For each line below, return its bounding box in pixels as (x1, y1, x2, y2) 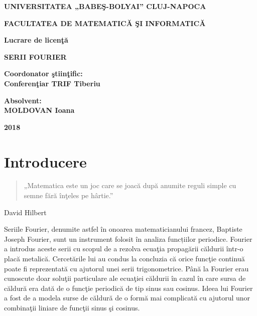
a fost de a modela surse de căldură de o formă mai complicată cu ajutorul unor (4, 292, 250, 303)
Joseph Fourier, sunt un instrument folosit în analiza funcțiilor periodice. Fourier (4, 233, 252, 244)
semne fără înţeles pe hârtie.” (24, 190, 113, 201)
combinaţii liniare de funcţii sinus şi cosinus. (4, 302, 140, 312)
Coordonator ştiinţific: (4, 68, 83, 79)
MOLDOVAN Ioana (4, 105, 75, 115)
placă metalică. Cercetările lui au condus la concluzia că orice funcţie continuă (4, 253, 245, 264)
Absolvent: (4, 95, 42, 105)
